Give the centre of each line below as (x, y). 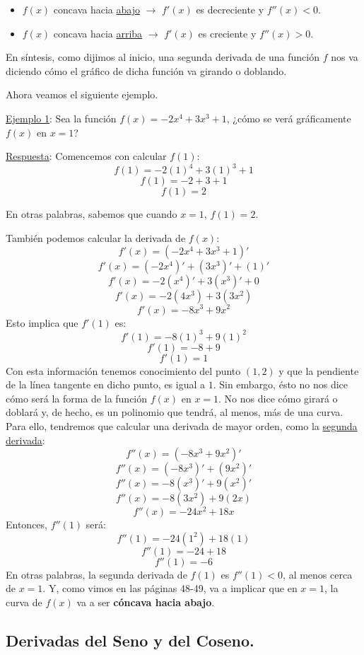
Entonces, (27, 524)
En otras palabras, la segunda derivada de (96, 574)
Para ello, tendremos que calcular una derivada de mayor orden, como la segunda (182, 425)
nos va (345, 57)
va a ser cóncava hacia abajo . (146, 602)
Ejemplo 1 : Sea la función (61, 118)
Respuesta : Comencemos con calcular (86, 156)
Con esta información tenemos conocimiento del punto (123, 370)
